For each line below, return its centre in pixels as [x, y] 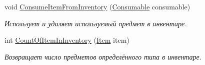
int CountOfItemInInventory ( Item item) [67, 40]
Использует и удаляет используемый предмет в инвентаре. [96, 23]
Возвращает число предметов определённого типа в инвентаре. [103, 56]
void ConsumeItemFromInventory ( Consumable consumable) [97, 6]
